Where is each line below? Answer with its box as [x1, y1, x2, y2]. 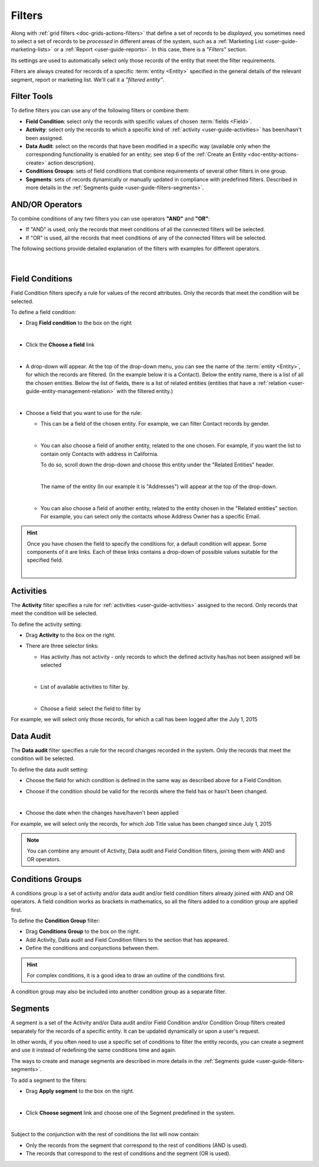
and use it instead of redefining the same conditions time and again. [11, 1046, 177, 1053]
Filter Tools [11, 92, 53, 102]
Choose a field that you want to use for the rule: [25, 409, 142, 416]
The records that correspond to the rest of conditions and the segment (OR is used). [25, 1150, 231, 1157]
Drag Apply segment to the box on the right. [25, 1087, 135, 1094]
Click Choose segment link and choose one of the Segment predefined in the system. [25, 1109, 236, 1116]
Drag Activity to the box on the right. [25, 631, 116, 638]
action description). [47, 159, 96, 166]
